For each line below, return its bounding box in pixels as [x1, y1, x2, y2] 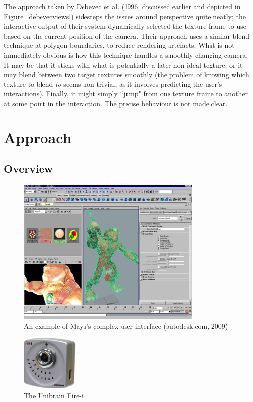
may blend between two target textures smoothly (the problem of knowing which [4, 69, 249, 80]
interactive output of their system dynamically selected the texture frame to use [4, 21, 247, 31]
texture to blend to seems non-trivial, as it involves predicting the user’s [4, 79, 222, 89]
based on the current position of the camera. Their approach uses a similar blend [4, 30, 250, 40]
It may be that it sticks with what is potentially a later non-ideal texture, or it [4, 59, 243, 70]
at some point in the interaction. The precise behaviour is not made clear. [4, 98, 228, 108]
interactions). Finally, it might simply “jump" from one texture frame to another [4, 88, 248, 99]
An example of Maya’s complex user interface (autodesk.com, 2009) [24, 321, 228, 331]
